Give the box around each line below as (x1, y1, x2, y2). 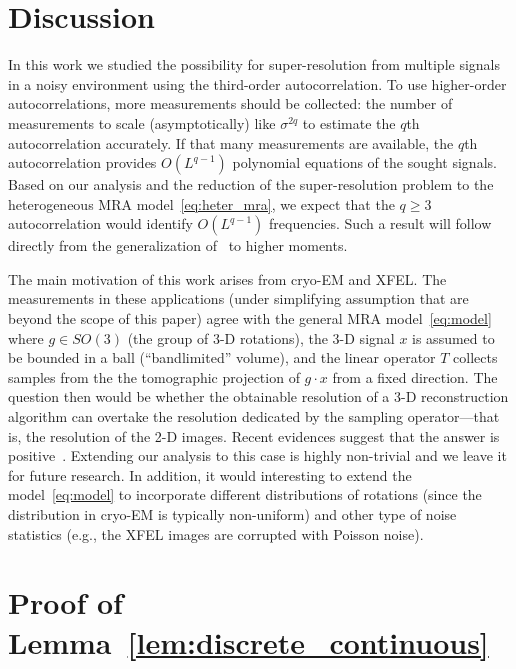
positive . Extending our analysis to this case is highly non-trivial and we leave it (8, 445, 507, 466)
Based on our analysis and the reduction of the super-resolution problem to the (8, 174, 494, 195)
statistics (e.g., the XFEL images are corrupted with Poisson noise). (8, 523, 424, 544)
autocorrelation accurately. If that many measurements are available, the (8, 132, 454, 153)
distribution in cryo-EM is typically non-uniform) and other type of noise (8, 504, 457, 524)
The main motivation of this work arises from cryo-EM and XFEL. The (8, 268, 447, 289)
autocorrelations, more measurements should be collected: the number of (8, 93, 453, 114)
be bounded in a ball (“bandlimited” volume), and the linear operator (8, 347, 436, 368)
